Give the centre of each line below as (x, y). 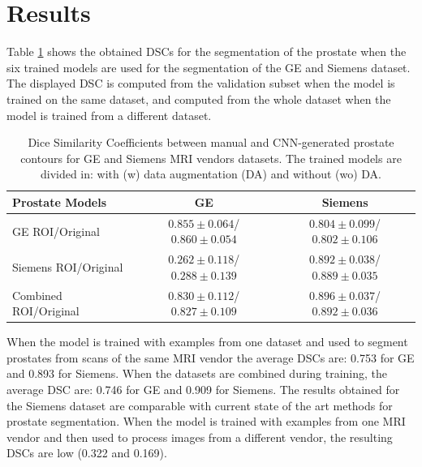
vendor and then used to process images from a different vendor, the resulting (200, 437)
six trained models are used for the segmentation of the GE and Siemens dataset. (209, 67)
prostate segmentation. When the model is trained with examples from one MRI (206, 421)
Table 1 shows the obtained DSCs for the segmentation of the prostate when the (207, 51)
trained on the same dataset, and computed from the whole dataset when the (199, 99)
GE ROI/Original (56, 231)
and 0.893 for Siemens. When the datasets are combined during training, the (197, 373)
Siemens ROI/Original (68, 266)
